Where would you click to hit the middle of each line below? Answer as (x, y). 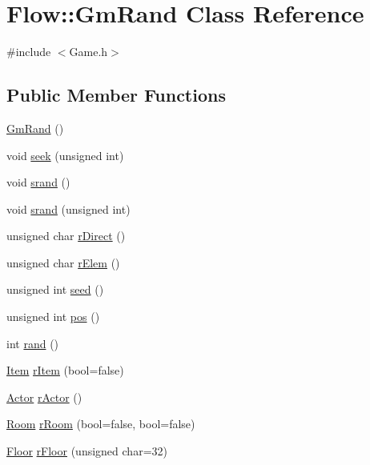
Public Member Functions (116, 95)
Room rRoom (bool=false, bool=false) (101, 424)
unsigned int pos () (53, 317)
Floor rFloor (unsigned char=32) (87, 451)
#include (29, 52)
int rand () (33, 343)
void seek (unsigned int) (65, 155)
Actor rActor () (44, 397)
